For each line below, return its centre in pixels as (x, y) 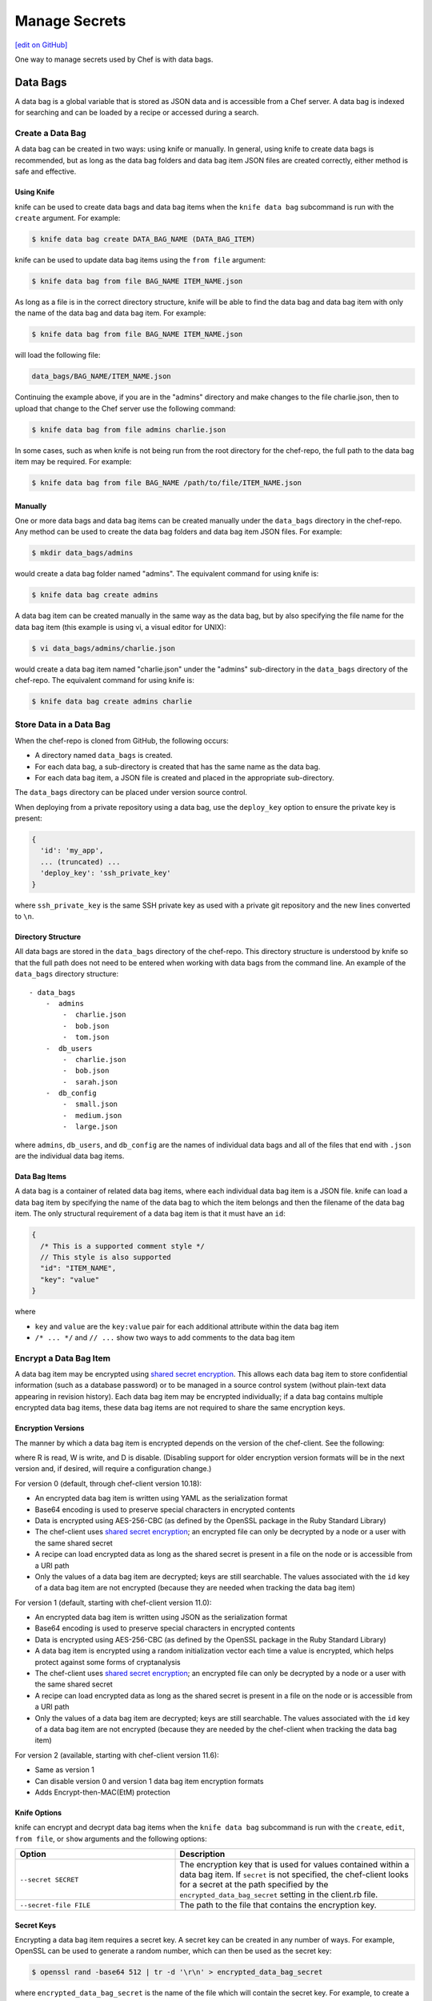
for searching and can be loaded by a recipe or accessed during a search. (137, 113)
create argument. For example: (68, 218)
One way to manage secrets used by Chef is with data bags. (114, 59)
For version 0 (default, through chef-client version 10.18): (108, 1483)
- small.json (90, 1104)
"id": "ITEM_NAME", (78, 1268)
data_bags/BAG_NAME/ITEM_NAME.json (101, 377)
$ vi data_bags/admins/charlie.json (104, 648)
